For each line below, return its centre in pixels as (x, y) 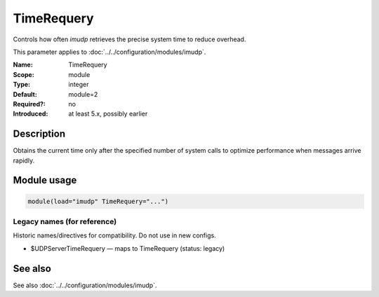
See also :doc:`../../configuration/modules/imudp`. (85, 285)
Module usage (45, 180)
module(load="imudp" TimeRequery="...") (98, 201)
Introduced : (31, 114)
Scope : (24, 74)
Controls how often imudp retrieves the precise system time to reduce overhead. (129, 39)
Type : (22, 85)
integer (79, 85)
